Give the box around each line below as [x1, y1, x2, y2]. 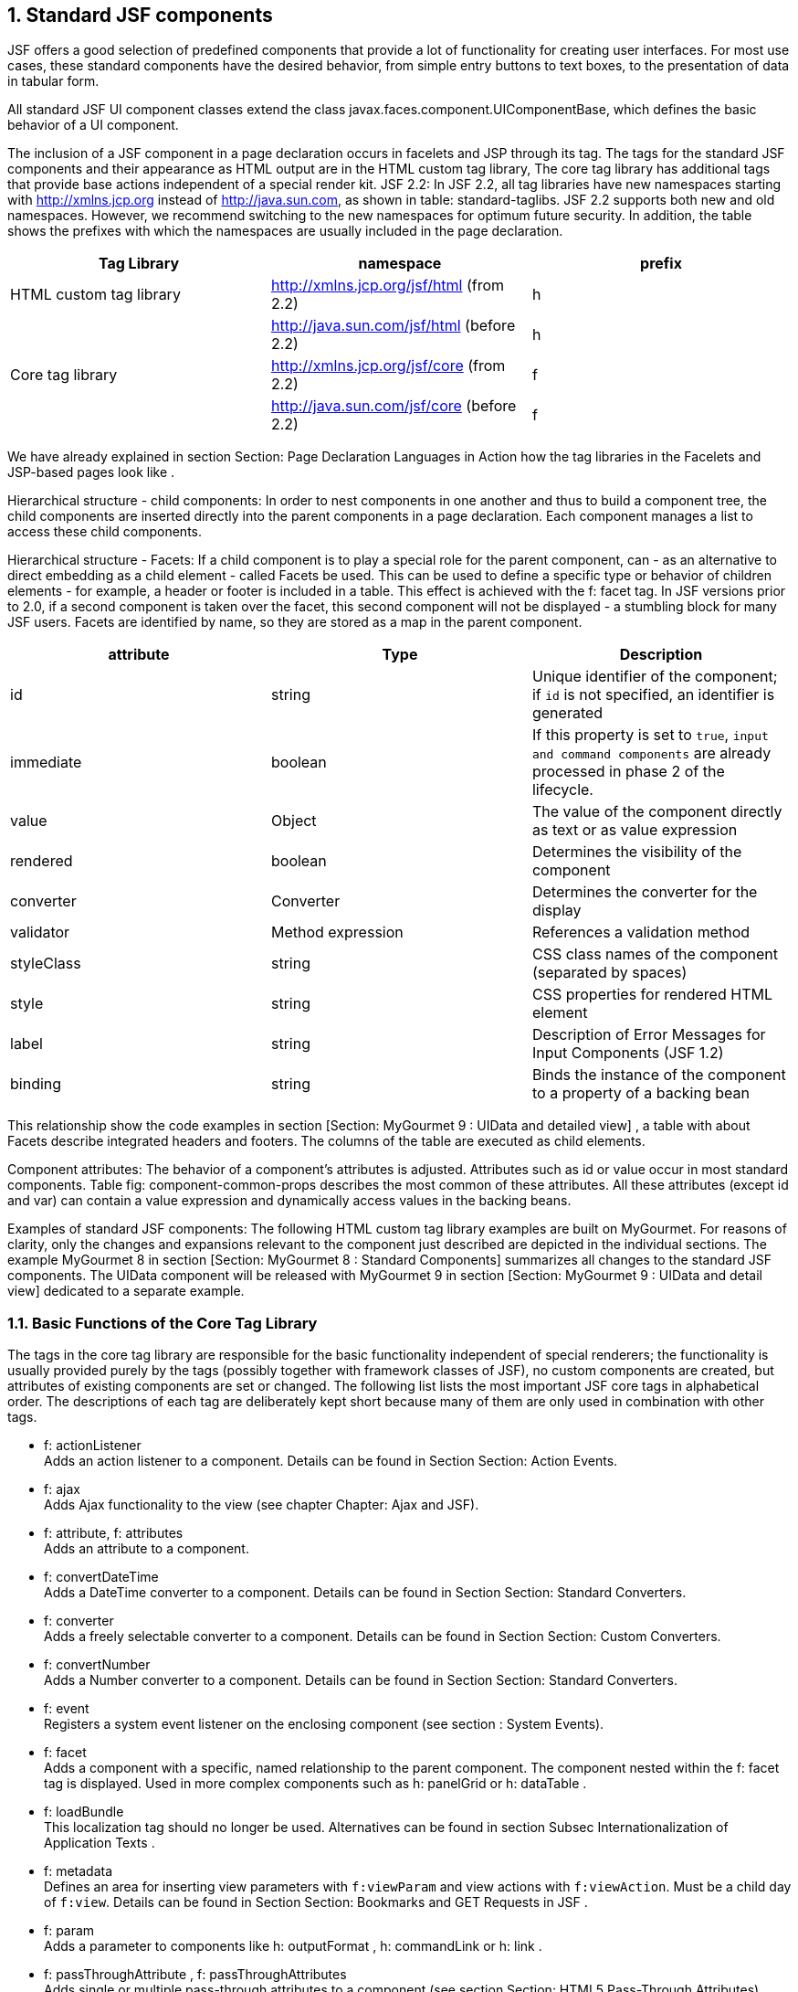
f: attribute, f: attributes [44, 1525, 184, 1542]
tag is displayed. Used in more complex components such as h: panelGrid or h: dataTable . [44, 1775, 587, 1792]
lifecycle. [531, 780, 593, 800]
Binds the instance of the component [531, 1065, 786, 1085]
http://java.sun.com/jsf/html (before [270, 316, 516, 335]
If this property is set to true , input [531, 726, 769, 745]
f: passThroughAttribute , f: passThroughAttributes [44, 1966, 347, 1983]
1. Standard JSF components [7, 4, 273, 26]
